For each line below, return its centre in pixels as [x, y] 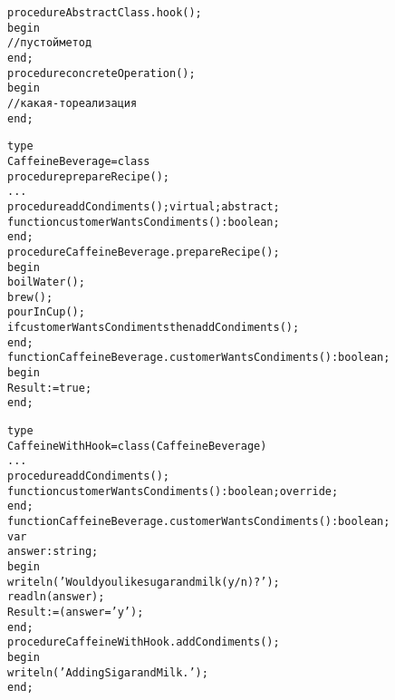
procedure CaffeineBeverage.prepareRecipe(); [144, 252]
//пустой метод [50, 43]
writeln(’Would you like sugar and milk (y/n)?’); [144, 582]
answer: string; [53, 552]
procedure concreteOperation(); [101, 73]
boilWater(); [46, 282]
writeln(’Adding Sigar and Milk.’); [108, 672]
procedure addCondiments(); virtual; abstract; [144, 206]
